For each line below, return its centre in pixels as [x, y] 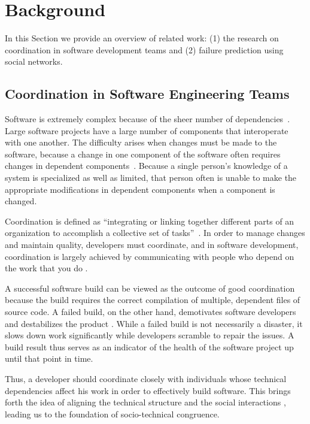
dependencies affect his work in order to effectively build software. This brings [148, 390]
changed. [21, 201]
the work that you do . [46, 268]
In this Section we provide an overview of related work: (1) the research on [142, 38]
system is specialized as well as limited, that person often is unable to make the [151, 178]
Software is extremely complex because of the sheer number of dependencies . [148, 119]
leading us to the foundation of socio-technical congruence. [112, 414]
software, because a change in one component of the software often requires [143, 154]
